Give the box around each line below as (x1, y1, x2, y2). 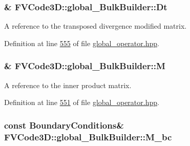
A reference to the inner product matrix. (4, 79, 132, 90)
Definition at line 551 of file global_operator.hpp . (4, 97, 159, 108)
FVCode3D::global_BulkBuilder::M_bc (4, 130, 172, 143)
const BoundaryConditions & (4, 118, 124, 131)
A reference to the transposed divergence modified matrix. (4, 20, 187, 31)
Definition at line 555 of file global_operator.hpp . (4, 37, 159, 48)
